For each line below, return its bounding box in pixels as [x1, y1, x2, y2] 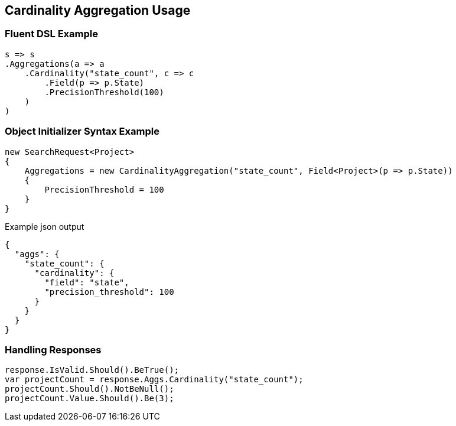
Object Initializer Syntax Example [5, 125, 159, 138]
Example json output [5, 221, 84, 232]
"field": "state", [44, 277, 129, 287]
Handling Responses [5, 343, 102, 356]
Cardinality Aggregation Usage [5, 3, 191, 18]
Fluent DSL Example [5, 28, 98, 40]
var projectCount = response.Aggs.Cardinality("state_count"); [5, 375, 304, 385]
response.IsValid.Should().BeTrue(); [5, 365, 180, 375]
